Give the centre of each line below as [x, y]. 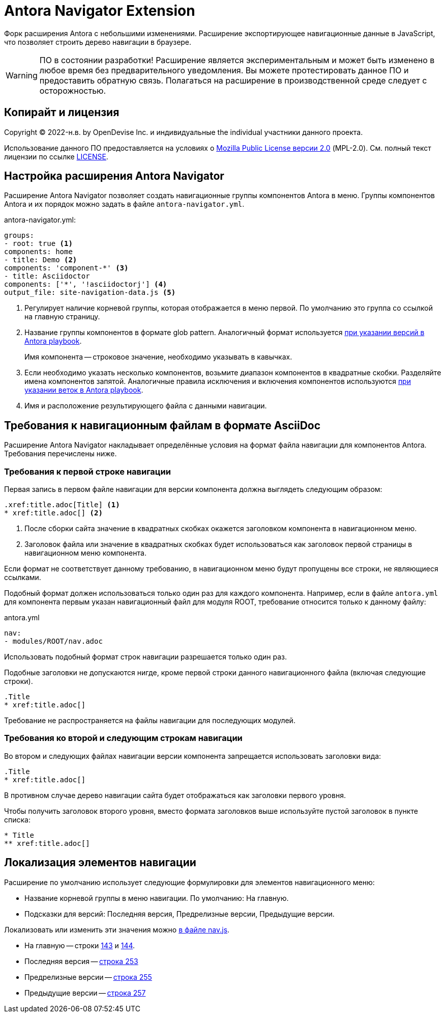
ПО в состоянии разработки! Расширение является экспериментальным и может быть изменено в [237, 60]
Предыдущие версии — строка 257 [85, 993]
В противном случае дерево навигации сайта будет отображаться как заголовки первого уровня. [175, 795]
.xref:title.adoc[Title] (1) [62, 505]
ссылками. [23, 578]
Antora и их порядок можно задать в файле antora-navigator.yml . [124, 204]
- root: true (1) [38, 244]
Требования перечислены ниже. [61, 454]
